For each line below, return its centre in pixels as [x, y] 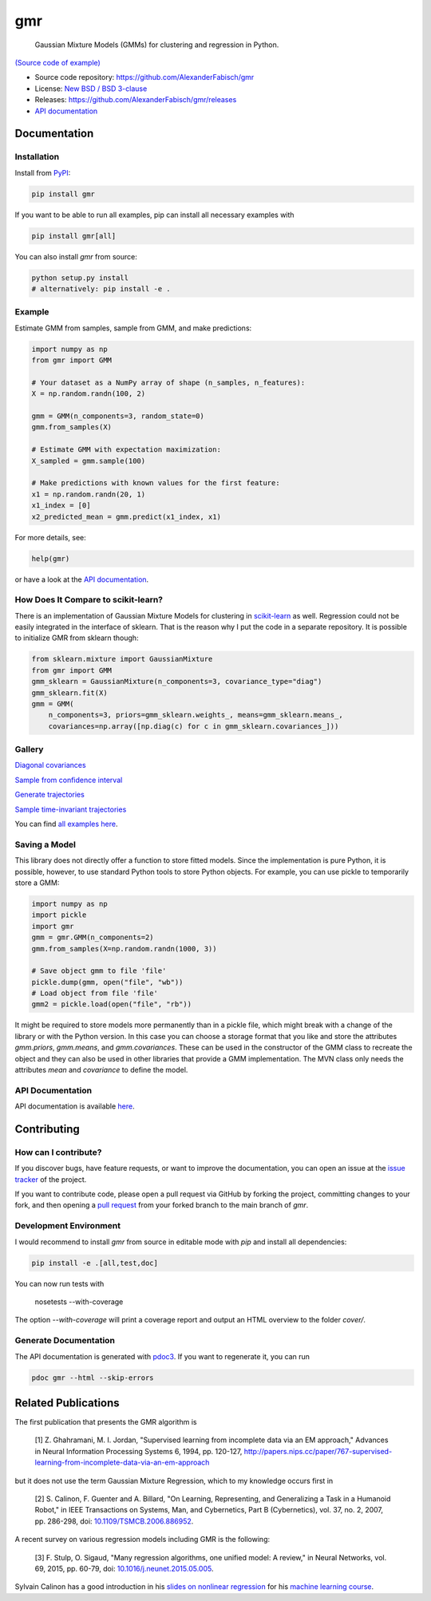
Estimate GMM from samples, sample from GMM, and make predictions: [133, 328]
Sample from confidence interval [69, 780]
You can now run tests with [59, 1283]
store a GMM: [37, 883]
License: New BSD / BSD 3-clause [91, 89]
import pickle [59, 915]
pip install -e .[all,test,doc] [95, 1263]
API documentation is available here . [75, 1106]
